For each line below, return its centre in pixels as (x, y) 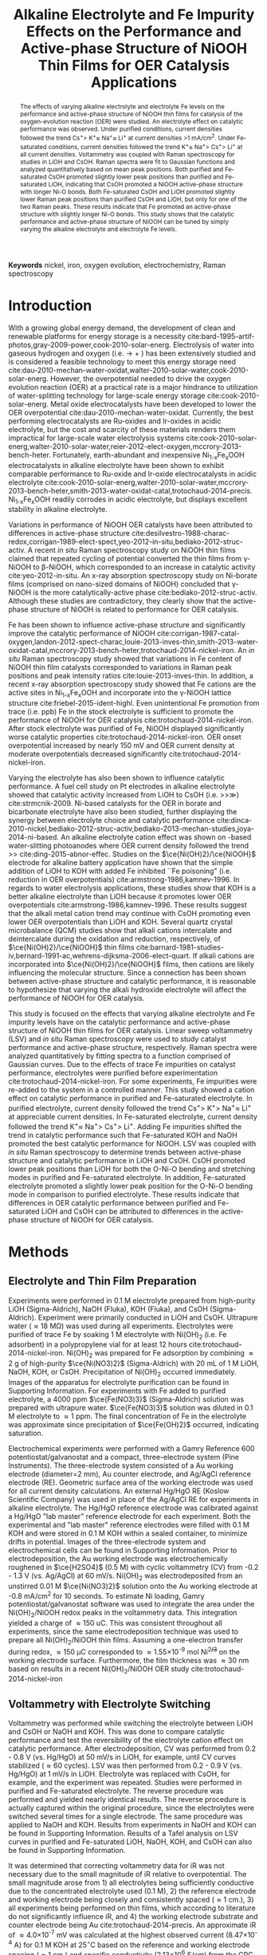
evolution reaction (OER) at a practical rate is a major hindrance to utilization (133, 387)
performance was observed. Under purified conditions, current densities (121, 129)
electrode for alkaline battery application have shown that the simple (121, 863)
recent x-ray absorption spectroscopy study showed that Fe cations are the (132, 684)
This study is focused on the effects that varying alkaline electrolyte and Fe (132, 1013)
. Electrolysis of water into (212, 344)
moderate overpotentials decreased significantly (88, 754)
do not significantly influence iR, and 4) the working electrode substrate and (133, 1917)
